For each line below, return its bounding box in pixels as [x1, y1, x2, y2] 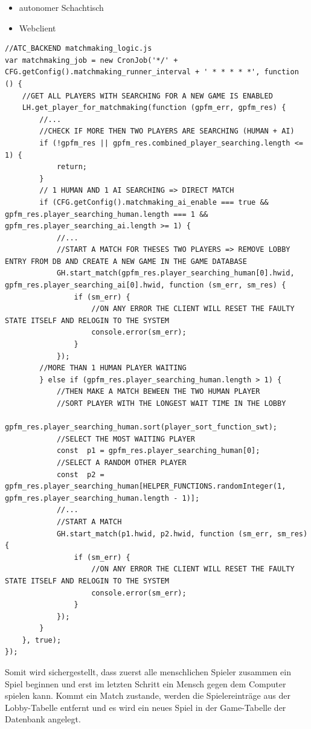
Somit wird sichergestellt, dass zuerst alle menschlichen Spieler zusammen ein [5, 666, 291, 678]
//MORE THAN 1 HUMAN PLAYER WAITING [39, 364, 187, 373]
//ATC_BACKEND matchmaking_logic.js [5, 44, 152, 53]
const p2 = [56, 470, 104, 479]
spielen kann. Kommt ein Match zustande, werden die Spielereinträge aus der [5, 689, 290, 702]
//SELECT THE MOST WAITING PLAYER [56, 434, 195, 443]
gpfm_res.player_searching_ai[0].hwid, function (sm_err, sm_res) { [5, 281, 286, 290]
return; [56, 162, 88, 172]
